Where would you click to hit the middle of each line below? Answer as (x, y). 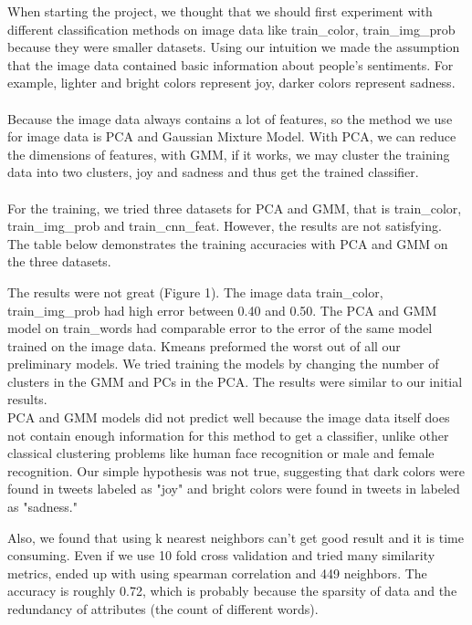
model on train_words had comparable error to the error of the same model (220, 328)
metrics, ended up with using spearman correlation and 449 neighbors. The (217, 573)
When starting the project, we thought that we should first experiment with (220, 11)
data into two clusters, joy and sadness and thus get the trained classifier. (213, 172)
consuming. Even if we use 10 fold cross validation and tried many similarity (221, 555)
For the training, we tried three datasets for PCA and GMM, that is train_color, (235, 208)
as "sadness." (42, 507)
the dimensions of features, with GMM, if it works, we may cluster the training (229, 154)
